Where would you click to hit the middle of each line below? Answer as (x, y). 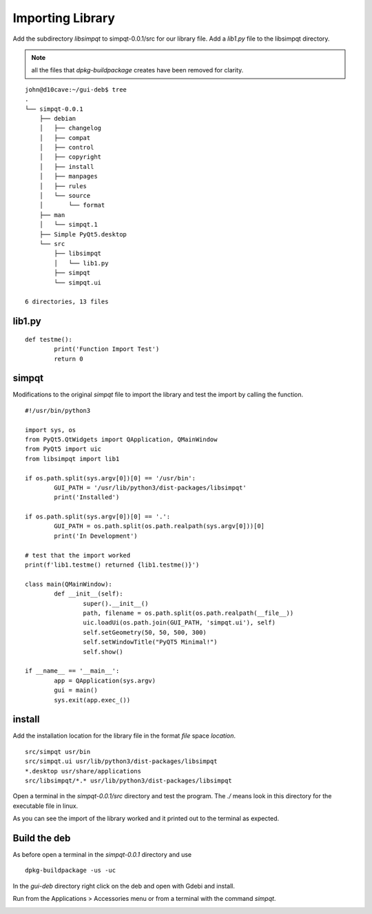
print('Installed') (87, 497)
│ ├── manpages (68, 176)
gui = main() (76, 690)
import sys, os (51, 430)
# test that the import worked (78, 555)
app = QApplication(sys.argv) (105, 680)
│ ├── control (66, 148)
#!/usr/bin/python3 (58, 410)
